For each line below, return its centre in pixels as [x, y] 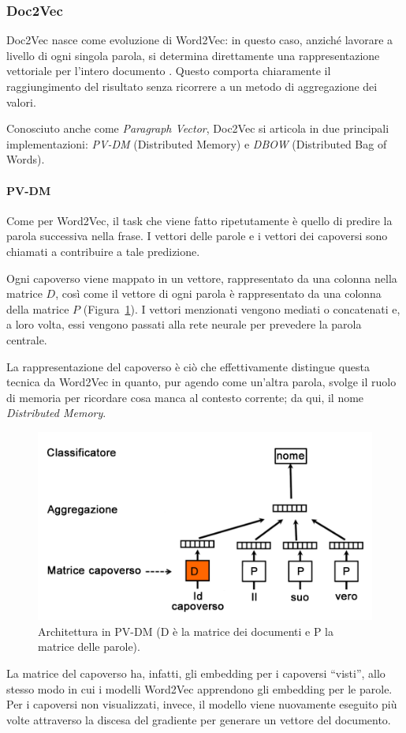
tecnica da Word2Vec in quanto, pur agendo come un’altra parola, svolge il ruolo [201, 382]
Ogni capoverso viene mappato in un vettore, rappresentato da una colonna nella [202, 278]
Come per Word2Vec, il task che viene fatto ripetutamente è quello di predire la [199, 220]
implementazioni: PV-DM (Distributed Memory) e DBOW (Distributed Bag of [197, 143]
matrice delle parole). [89, 647]
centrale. [27, 339]
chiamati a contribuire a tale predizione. [103, 251]
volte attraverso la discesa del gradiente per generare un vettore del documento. [199, 719]
